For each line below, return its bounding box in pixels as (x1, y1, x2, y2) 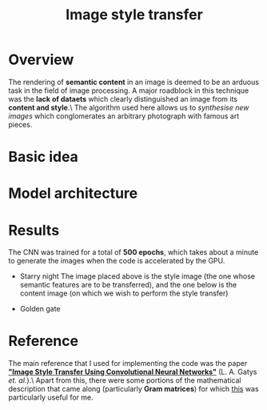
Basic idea (8, 148, 78, 166)
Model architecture (8, 184, 138, 203)
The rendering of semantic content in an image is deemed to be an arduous (8, 77, 260, 86)
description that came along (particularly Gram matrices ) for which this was (8, 384, 259, 394)
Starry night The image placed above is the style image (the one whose (19, 271, 256, 281)
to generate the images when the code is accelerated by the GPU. (8, 256, 225, 266)
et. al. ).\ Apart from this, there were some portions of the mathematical (8, 376, 241, 385)
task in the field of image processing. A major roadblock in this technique (8, 86, 249, 95)
